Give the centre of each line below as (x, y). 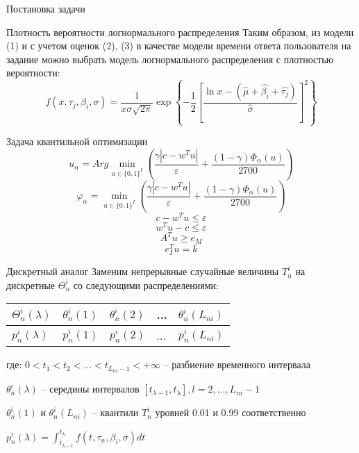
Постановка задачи (46, 8)
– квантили (115, 412)
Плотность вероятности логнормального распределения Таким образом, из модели (180, 32)
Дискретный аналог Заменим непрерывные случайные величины (143, 271)
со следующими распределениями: (146, 285)
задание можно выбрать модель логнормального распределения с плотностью (170, 59)
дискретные (31, 285)
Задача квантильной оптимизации (77, 141)
